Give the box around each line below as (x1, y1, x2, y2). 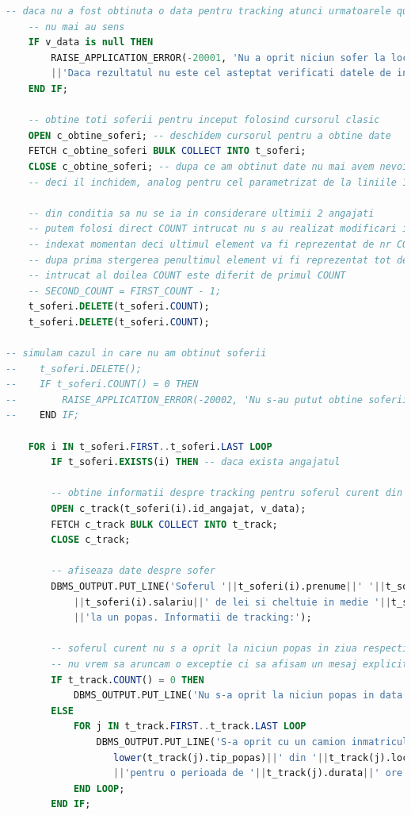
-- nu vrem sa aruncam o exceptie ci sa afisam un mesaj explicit (51, 658, 409, 670)
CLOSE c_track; (51, 534, 131, 546)
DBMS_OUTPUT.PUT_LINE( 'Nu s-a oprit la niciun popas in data (73, 690, 403, 702)
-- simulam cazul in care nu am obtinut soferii (6, 348, 267, 359)
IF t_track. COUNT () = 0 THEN (51, 674, 204, 686)
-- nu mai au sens (28, 21, 125, 33)
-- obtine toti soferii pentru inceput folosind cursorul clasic (28, 114, 380, 126)
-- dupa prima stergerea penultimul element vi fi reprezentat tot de (28, 254, 409, 266)
